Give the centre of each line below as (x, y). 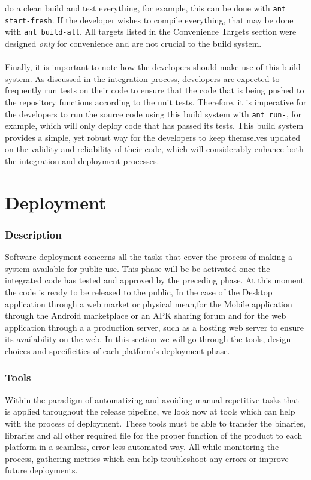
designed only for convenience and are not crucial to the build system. (133, 43)
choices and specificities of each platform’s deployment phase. (117, 350)
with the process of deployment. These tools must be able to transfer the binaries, (155, 423)
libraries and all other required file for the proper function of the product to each (154, 435)
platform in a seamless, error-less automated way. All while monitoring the (142, 447)
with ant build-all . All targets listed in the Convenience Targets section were (151, 31)
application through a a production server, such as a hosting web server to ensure (154, 327)
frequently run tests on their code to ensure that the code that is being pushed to (155, 90)
